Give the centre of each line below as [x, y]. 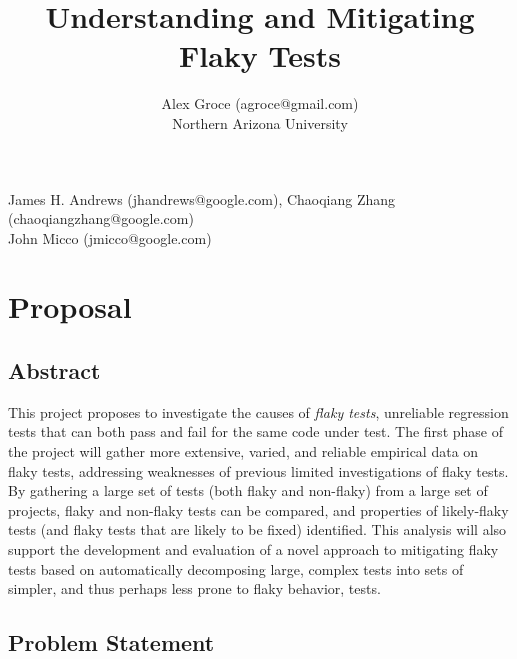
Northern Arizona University [260, 122]
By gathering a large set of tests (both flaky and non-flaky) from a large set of [248, 490]
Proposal [70, 306]
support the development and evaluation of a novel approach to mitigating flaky [253, 549]
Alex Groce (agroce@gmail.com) [260, 103]
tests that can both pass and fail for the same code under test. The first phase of [255, 431]
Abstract [54, 370]
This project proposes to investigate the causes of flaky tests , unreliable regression [258, 411]
